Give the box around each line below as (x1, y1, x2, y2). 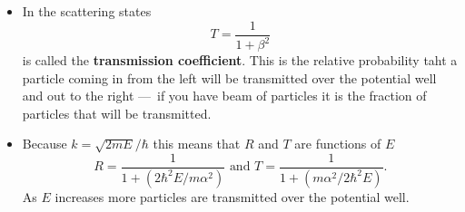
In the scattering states (22, 2, 152, 20)
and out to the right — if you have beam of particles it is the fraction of (22, 86, 427, 105)
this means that (153, 134, 241, 153)
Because (22, 134, 67, 153)
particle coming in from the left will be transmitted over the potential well (22, 68, 437, 87)
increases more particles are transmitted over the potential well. (54, 187, 410, 206)
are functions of (294, 134, 381, 153)
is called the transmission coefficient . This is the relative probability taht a (22, 51, 458, 69)
